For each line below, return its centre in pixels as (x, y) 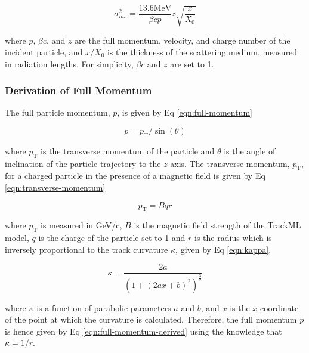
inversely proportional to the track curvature (86, 249)
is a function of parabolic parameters (104, 307)
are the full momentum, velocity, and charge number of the (183, 40)
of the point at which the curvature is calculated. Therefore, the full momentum (151, 319)
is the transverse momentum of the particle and (128, 151)
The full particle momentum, (58, 112)
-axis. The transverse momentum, (228, 163)
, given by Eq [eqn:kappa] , (223, 249)
